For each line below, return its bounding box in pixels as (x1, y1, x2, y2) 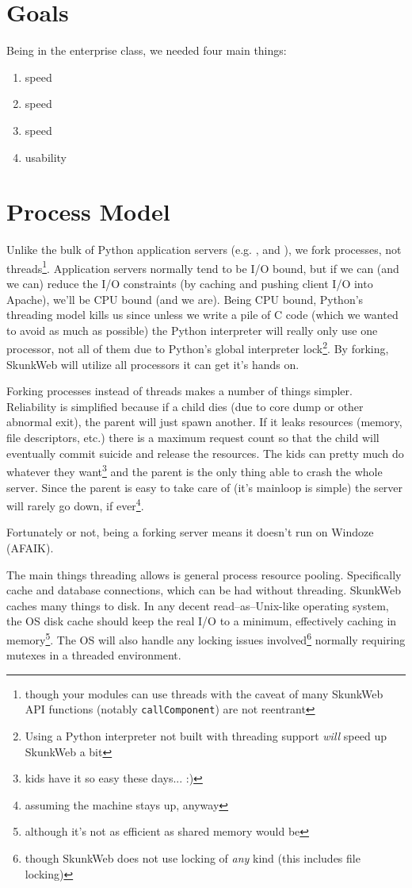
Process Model (6, 195, 170, 228)
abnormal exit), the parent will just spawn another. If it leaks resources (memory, (6, 413, 402, 430)
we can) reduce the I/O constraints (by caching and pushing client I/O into (6, 275, 373, 292)
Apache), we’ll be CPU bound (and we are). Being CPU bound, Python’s (6, 290, 364, 307)
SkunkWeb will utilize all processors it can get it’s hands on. (6, 356, 299, 372)
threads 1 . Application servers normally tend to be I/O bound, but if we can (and (6, 257, 399, 276)
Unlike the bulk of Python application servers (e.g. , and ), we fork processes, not (6, 241, 402, 258)
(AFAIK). (6, 539, 54, 555)
